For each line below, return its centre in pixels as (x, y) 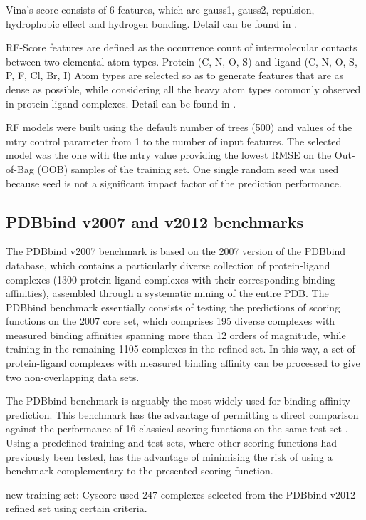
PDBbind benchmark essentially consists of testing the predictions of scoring (173, 307)
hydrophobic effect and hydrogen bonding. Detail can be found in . (152, 23)
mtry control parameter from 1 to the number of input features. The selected (174, 141)
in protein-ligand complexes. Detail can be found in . (121, 103)
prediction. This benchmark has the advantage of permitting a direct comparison (182, 414)
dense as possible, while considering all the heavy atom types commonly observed (183, 89)
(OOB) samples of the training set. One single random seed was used (188, 168)
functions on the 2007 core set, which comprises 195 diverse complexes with (171, 321)
